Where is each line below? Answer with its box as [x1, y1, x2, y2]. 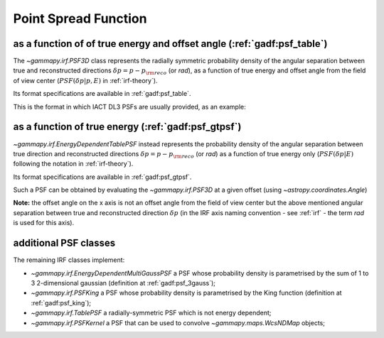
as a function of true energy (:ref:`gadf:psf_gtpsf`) [13, 121, 242, 133]
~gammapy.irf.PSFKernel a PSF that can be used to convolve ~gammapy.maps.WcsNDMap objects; [31, 318, 325, 327]
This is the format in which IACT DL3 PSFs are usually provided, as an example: [13, 102, 246, 111]
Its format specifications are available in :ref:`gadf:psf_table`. [13, 89, 191, 98]
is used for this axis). [13, 219, 75, 227]
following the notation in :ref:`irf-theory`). [13, 160, 134, 168]
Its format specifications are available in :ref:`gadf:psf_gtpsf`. [13, 173, 192, 181]
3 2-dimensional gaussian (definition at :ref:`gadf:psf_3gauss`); [31, 278, 216, 287]
